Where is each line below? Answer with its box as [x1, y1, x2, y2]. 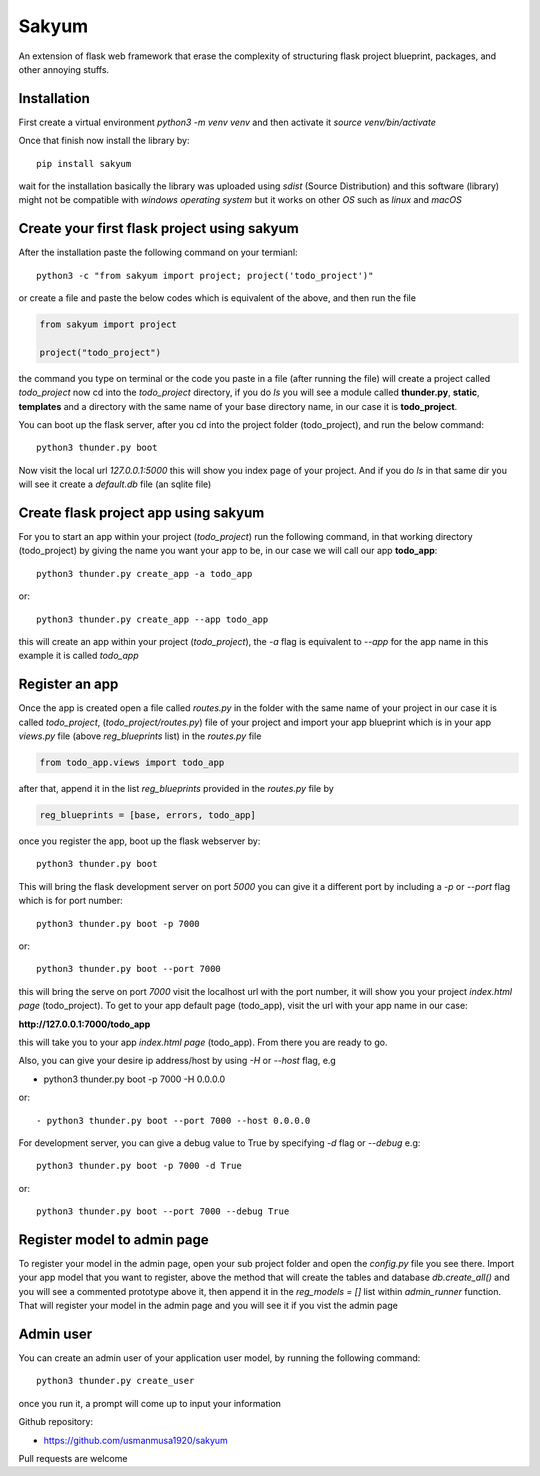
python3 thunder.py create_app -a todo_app [36, 568, 253, 579]
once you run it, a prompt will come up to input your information [18, 1397, 282, 1409]
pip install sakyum [36, 158, 132, 169]
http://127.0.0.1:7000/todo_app [18, 1018, 151, 1030]
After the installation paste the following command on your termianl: [18, 246, 299, 259]
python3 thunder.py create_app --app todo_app [36, 613, 269, 625]
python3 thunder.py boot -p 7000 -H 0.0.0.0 [43, 1073, 226, 1085]
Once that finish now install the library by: [18, 135, 190, 147]
